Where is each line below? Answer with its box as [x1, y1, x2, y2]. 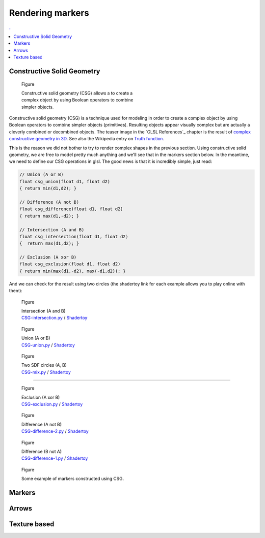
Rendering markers [9, 7, 89, 18]
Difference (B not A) [21, 448, 62, 454]
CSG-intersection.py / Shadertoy [21, 315, 88, 321]
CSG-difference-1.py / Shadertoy [21, 455, 88, 461]
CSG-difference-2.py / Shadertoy [21, 428, 89, 434]
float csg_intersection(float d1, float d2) [19, 234, 129, 239]
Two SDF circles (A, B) [21, 362, 67, 368]
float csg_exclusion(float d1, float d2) [19, 261, 121, 267]
